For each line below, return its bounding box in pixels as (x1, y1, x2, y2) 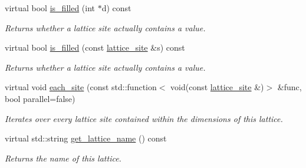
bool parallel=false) (5, 92, 75, 104)
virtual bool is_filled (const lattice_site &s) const (5, 41, 185, 54)
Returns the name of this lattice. (5, 151, 121, 164)
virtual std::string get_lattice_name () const (5, 132, 167, 144)
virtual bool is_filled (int (5, 2, 96, 14)
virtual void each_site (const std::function (5, 81, 157, 93)
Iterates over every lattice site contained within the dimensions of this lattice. (5, 112, 283, 124)
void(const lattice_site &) (170, 81, 264, 93)
